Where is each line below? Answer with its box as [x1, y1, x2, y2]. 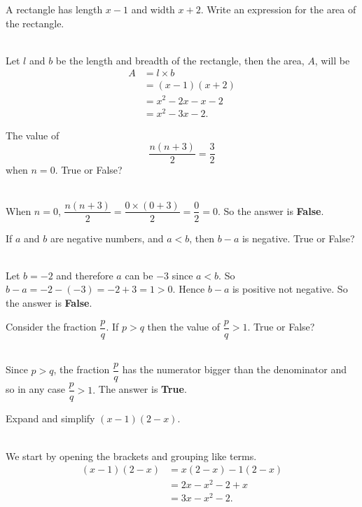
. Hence [172, 282, 205, 296]
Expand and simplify [6, 411, 95, 426]
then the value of [147, 319, 221, 333]
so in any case [6, 382, 65, 396]
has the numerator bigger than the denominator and [122, 362, 347, 377]
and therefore [56, 268, 113, 282]
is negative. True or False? [242, 230, 355, 245]
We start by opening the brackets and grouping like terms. [6, 448, 257, 463]
